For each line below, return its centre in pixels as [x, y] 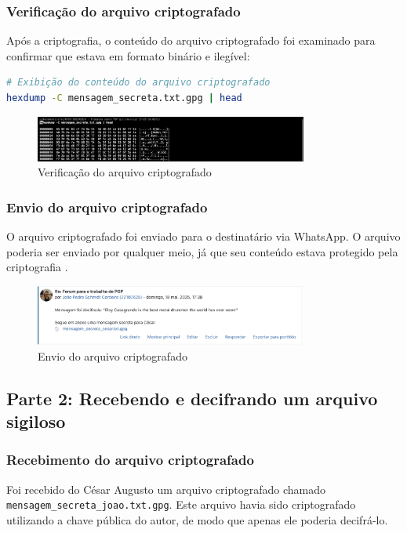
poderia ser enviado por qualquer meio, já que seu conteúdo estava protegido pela [202, 251]
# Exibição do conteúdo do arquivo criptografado [138, 83]
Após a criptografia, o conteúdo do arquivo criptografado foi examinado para [191, 40]
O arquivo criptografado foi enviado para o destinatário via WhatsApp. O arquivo [203, 236]
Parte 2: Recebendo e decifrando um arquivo [192, 398]
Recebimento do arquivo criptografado [130, 460]
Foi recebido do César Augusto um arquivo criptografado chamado [166, 489]
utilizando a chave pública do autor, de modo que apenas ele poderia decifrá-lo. [197, 519]
